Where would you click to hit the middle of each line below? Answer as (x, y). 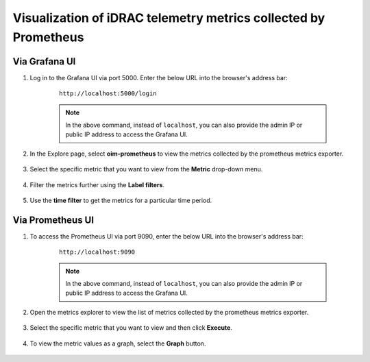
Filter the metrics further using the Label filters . (97, 184)
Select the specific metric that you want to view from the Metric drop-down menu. (146, 169)
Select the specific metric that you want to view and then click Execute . (131, 328)
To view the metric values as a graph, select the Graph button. (118, 343)
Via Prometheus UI (53, 220)
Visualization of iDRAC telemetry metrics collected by (169, 18)
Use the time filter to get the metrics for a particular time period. (121, 200)
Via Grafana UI (44, 61)
